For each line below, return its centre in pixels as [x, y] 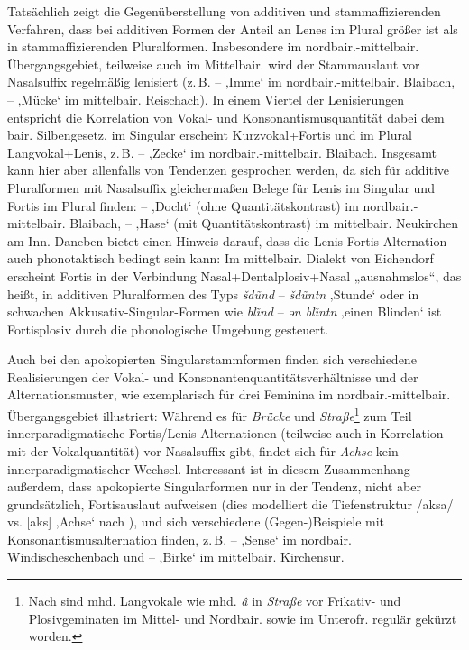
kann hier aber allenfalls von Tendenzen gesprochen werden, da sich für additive [229, 170]
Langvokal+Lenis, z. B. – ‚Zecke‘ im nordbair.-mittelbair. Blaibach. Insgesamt [222, 152]
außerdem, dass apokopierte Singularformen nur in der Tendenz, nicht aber [214, 486]
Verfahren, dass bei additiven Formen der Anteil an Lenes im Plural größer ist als [233, 28]
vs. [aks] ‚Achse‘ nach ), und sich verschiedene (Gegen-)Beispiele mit [196, 522]
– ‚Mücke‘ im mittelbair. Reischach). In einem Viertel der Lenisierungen [206, 99]
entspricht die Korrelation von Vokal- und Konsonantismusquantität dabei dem [226, 117]
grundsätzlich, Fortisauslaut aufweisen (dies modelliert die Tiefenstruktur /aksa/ [230, 504]
